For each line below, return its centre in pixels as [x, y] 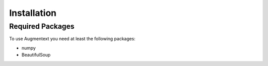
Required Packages [42, 26]
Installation [33, 13]
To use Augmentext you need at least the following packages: [72, 39]
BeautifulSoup [36, 55]
